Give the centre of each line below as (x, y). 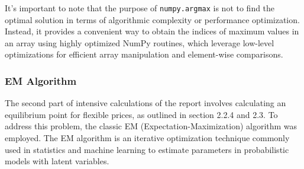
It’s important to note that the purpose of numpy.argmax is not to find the (140, 8)
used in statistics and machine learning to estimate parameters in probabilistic (147, 149)
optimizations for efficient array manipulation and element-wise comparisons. (144, 54)
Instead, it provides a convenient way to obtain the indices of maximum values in (152, 31)
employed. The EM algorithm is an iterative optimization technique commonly (147, 138)
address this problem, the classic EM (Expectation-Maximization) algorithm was (151, 126)
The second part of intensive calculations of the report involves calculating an (145, 103)
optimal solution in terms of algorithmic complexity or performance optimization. (152, 19)
